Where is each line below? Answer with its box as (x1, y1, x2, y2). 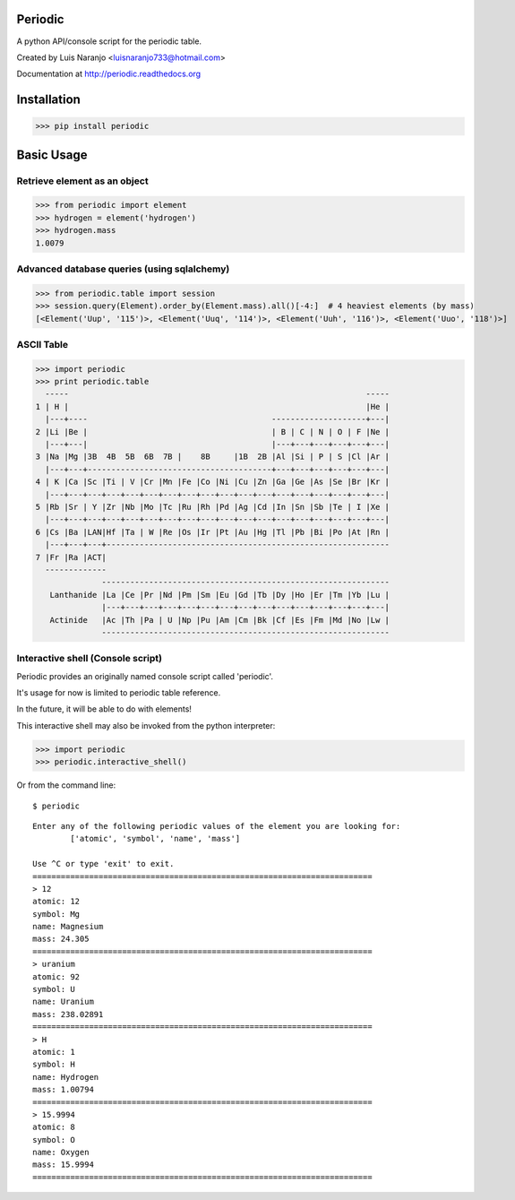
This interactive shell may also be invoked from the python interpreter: (16, 720, 276, 730)
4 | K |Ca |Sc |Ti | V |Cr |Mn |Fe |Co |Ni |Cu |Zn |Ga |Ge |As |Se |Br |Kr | (35, 477, 390, 488)
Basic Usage (16, 147, 88, 162)
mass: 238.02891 (32, 1009, 104, 1019)
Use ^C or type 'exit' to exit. (32, 859, 175, 869)
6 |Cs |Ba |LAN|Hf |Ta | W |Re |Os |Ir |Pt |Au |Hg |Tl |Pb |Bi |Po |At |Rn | (35, 527, 390, 537)
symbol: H (32, 1059, 75, 1070)
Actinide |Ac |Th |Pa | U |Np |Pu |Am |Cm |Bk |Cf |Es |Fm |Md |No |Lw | (49, 615, 390, 625)
